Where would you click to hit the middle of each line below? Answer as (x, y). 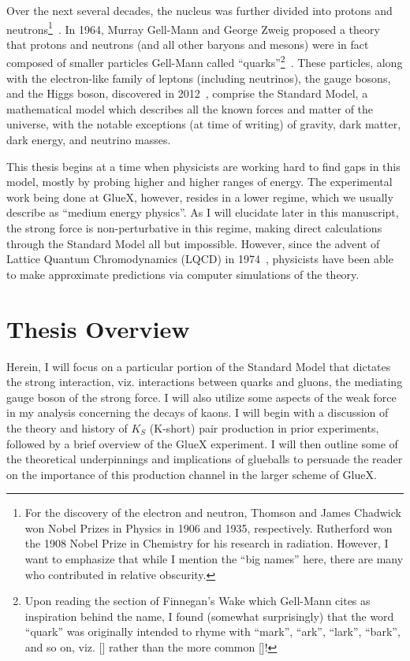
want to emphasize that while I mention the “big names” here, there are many (214, 559)
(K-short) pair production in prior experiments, (264, 427)
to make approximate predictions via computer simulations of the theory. (183, 274)
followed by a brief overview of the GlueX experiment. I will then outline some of (202, 443)
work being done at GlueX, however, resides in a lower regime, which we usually (200, 197)
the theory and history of (67, 427)
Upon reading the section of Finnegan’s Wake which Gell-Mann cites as (198, 601)
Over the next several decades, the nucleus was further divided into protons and (199, 10)
